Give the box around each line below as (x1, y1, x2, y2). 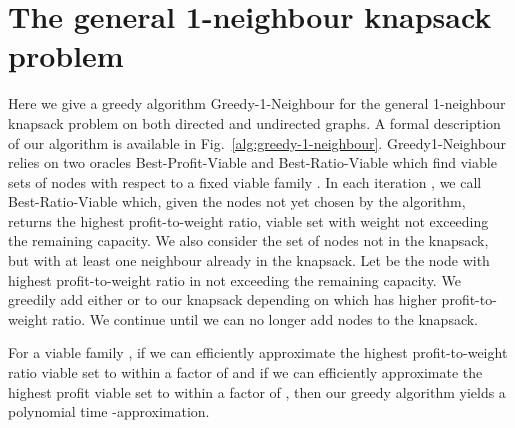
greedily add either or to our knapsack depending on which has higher (8, 289, 437, 310)
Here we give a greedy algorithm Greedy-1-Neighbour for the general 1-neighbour (8, 93, 506, 114)
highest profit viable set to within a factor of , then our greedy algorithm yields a (8, 381, 506, 402)
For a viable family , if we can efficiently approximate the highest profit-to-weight (8, 342, 508, 363)
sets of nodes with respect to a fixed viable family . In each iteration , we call (8, 171, 482, 192)
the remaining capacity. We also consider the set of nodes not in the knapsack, (8, 230, 489, 251)
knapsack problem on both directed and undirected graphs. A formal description (8, 112, 501, 133)
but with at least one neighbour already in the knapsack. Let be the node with (8, 250, 490, 271)
